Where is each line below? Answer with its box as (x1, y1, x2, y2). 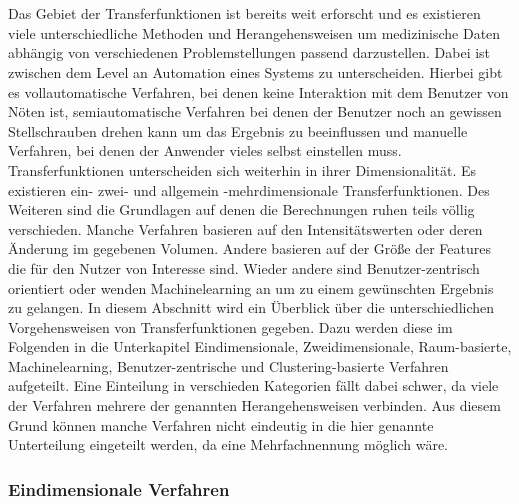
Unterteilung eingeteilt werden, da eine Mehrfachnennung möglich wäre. (8, 434, 449, 455)
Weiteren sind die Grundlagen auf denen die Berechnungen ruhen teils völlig (8, 199, 475, 220)
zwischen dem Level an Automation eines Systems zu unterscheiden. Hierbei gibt (8, 61, 503, 82)
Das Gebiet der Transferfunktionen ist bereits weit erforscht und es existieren (8, 3, 481, 24)
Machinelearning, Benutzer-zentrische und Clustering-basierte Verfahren (8, 355, 449, 376)
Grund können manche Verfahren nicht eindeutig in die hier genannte (8, 414, 434, 435)
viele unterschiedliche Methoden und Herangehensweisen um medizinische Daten (8, 22, 501, 43)
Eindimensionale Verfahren (8, 476, 230, 501)
